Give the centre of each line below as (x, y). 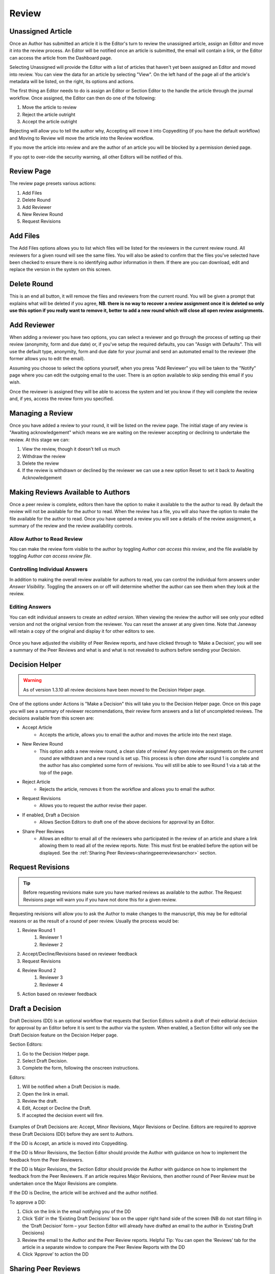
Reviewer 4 (51, 985)
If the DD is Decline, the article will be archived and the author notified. (84, 1193)
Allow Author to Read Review (46, 539)
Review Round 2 (39, 970)
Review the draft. (40, 1101)
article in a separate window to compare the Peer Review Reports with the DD (104, 1247)
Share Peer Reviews (43, 831)
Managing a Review (41, 413)
